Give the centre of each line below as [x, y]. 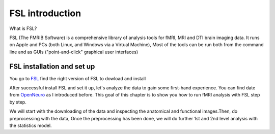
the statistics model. [31, 125]
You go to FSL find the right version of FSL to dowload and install [78, 78]
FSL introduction [45, 13]
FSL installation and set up [52, 66]
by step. [18, 102]
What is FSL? [23, 28]
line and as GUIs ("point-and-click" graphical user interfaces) [74, 52]
